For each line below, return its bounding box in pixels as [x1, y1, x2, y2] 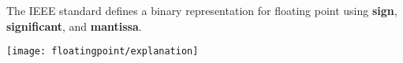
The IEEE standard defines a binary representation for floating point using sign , [6, 2, 397, 18]
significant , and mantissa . [6, 17, 142, 34]
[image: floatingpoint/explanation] [6, 46, 199, 57]
